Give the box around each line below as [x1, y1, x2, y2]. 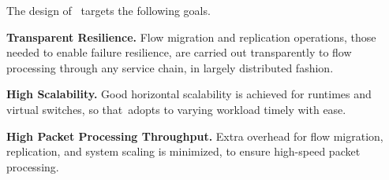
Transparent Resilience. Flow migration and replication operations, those [6, 28, 376, 45]
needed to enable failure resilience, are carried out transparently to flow [6, 44, 352, 61]
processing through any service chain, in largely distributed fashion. [6, 59, 334, 75]
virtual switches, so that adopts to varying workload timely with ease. [6, 101, 346, 117]
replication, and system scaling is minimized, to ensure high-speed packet [6, 143, 361, 160]
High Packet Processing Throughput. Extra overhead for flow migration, [6, 127, 383, 144]
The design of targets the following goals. [6, 2, 211, 18]
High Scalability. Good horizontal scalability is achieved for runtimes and [6, 86, 372, 102]
